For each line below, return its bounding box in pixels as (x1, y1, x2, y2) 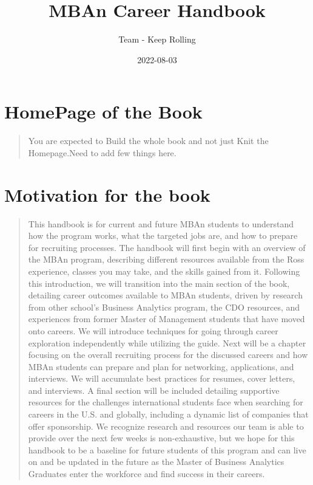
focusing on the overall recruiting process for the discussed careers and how (28, 348, 308, 361)
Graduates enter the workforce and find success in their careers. (28, 467, 265, 480)
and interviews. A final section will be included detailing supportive (28, 384, 280, 396)
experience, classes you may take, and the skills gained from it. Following (28, 264, 300, 277)
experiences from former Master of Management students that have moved (28, 312, 305, 325)
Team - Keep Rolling (118, 33, 196, 46)
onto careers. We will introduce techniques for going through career (28, 324, 278, 337)
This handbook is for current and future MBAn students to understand (28, 217, 294, 230)
